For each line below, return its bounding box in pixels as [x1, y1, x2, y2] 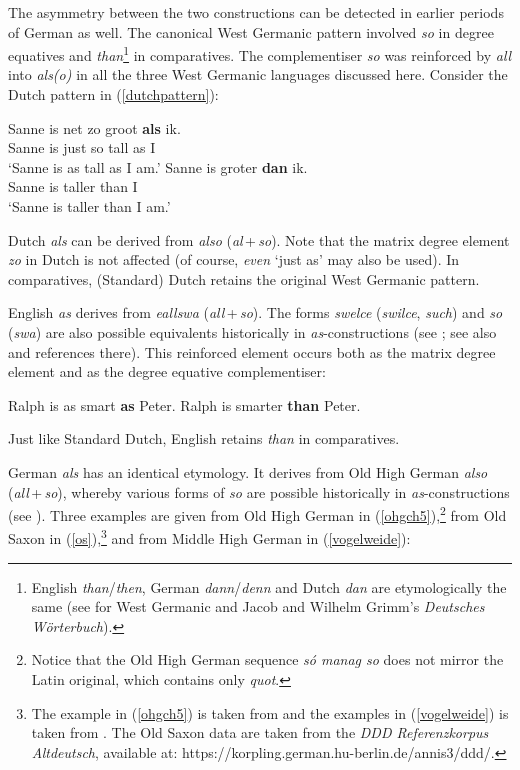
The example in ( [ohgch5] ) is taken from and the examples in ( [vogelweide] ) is [31, 702, 509, 723]
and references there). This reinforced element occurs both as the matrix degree [8, 341, 496, 362]
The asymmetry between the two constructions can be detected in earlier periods [8, 2, 504, 22]
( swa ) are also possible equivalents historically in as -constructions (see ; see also [8, 321, 497, 342]
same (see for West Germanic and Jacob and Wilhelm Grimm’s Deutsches [31, 596, 485, 617]
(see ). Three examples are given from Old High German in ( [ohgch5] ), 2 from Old [8, 502, 507, 525]
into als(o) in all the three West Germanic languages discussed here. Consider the [8, 64, 508, 85]
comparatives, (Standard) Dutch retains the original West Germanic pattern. [8, 268, 480, 289]
